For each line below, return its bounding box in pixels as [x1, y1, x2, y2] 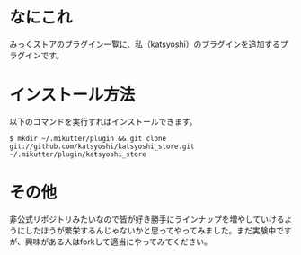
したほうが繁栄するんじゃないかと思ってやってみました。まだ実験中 [24, 224, 277, 235]
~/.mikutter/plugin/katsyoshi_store [9, 149, 146, 159]
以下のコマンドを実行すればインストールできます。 [9, 116, 198, 127]
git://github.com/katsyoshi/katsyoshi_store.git [9, 142, 195, 151]
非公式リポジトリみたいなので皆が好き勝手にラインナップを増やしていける [9, 214, 285, 224]
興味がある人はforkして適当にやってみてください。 [24, 236, 213, 247]
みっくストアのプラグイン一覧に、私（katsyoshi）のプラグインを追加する [9, 39, 281, 49]
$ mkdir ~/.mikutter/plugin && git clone [9, 134, 167, 143]
